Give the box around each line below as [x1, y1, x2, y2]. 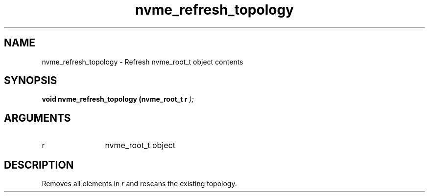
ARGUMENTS [4, 111, 71, 124]
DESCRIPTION [4, 158, 74, 171]
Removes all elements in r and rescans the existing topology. [42, 179, 237, 188]
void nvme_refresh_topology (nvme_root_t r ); [42, 95, 194, 104]
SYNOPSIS [4, 74, 57, 87]
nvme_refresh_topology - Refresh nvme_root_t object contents [42, 57, 243, 66]
